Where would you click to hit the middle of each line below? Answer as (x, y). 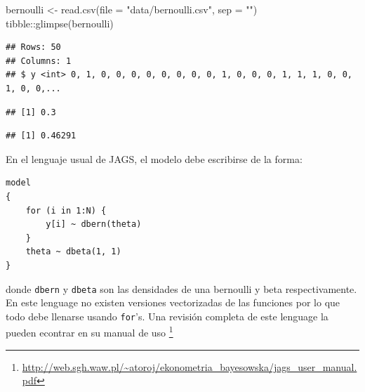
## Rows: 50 (33, 47)
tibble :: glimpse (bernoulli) (60, 23)
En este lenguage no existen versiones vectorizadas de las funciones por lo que (173, 302)
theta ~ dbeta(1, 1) (73, 252)
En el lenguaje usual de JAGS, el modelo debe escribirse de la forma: (154, 158)
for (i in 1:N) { (66, 210)
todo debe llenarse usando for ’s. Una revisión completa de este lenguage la (167, 316)
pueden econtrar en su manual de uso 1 (89, 332)
